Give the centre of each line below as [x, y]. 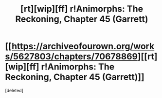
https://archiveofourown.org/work [83, 46]
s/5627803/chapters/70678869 [71, 57]
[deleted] [14, 90]
